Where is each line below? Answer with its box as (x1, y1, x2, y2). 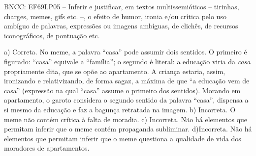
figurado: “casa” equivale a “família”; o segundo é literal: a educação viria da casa (4, 56, 251, 66)
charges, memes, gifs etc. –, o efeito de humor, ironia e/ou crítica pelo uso (4, 11, 226, 21)
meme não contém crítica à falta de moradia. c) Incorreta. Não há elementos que (4, 114, 248, 124)
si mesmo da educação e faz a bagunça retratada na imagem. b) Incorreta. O (4, 104, 236, 114)
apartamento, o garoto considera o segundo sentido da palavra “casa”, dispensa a (4, 95, 249, 105)
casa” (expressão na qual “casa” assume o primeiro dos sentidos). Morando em (4, 85, 241, 95)
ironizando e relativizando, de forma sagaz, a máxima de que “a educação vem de (4, 76, 250, 86)
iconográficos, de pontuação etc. (4, 30, 100, 40)
